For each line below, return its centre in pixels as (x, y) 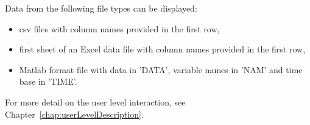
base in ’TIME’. (48, 81)
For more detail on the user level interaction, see (95, 102)
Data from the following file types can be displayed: (101, 8)
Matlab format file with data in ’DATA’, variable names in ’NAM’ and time (161, 69)
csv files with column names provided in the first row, (119, 28)
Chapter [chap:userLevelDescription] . (74, 114)
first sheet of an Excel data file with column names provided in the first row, (162, 49)
